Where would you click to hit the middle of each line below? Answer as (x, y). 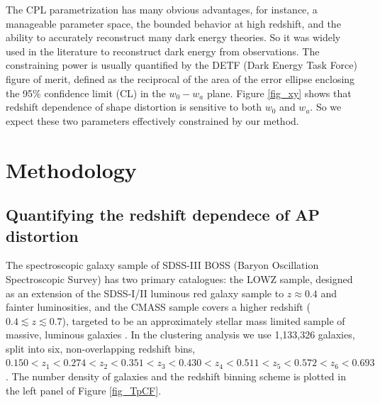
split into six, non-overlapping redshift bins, (101, 348)
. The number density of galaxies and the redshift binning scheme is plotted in (176, 376)
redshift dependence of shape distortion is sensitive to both (134, 107)
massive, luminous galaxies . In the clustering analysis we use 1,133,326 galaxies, (180, 335)
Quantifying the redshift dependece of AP (163, 215)
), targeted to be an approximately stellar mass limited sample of (203, 320)
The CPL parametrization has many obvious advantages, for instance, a (162, 9)
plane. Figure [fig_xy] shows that (279, 93)
